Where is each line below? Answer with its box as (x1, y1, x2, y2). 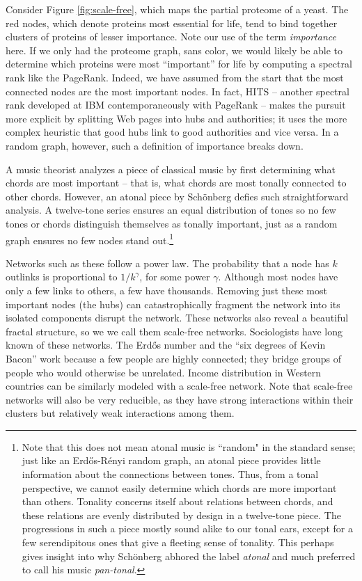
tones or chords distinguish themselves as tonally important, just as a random (6, 216, 338, 230)
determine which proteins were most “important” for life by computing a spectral (6, 56, 352, 71)
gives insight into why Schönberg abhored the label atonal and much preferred (22, 548, 356, 563)
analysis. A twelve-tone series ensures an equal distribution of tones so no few (6, 202, 336, 217)
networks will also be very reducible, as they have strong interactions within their (6, 392, 354, 406)
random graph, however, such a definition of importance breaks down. (6, 138, 304, 152)
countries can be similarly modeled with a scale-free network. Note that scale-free (6, 379, 353, 393)
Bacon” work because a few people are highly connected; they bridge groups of (6, 351, 341, 365)
